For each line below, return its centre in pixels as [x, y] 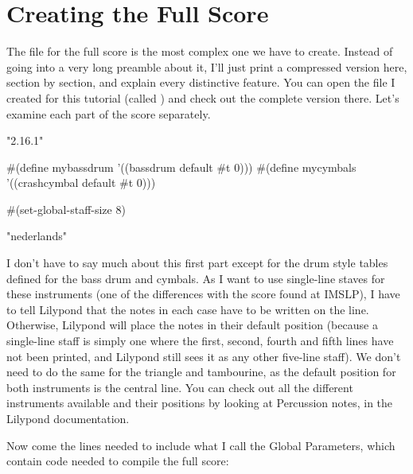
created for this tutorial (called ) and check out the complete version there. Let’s [203, 97]
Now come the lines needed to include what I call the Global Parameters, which [201, 445]
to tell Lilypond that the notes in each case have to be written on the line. [188, 309]
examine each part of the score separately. [109, 113]
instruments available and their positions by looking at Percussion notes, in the [200, 403]
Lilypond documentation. [68, 418]
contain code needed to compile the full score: [118, 461]
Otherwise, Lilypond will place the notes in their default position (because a [192, 325]
